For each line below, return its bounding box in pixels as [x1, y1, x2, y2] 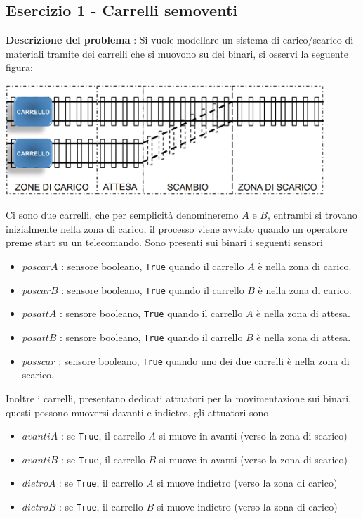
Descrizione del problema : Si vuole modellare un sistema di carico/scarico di [6, 32, 354, 47]
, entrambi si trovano [267, 207, 357, 222]
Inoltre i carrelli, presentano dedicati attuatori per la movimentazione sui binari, [6, 390, 352, 405]
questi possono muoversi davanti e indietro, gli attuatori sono [6, 404, 269, 419]
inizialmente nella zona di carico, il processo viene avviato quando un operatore [6, 221, 348, 236]
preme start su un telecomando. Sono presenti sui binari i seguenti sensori [6, 235, 323, 250]
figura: [6, 60, 33, 75]
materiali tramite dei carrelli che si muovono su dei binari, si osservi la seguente [6, 46, 348, 60]
